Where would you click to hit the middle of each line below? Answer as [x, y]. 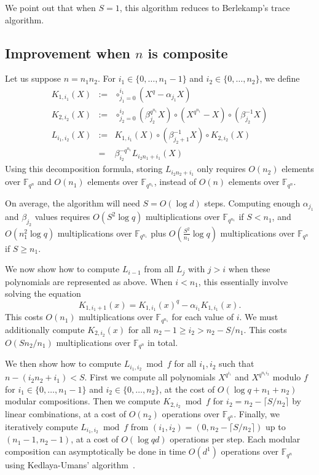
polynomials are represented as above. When [89, 281]
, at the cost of [187, 389]
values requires [62, 217]
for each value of [203, 317]
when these [249, 269]
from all [159, 269]
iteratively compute [41, 426]
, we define [280, 78]
